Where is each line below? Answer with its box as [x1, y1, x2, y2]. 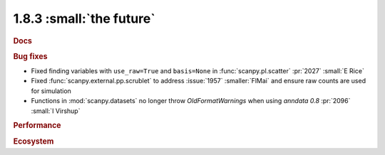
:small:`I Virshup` [31, 107, 81, 115]
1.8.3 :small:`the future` [13, 11, 156, 26]
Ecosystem [13, 136, 54, 146]
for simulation [31, 86, 71, 95]
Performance [13, 121, 61, 131]
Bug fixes [13, 51, 48, 61]
